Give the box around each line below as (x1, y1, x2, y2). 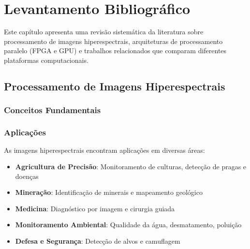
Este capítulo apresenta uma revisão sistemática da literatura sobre (4, 27, 204, 37)
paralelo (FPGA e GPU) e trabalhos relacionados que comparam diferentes (4, 45, 227, 56)
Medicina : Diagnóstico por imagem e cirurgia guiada (15, 203, 175, 213)
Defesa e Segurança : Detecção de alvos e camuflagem (15, 235, 180, 246)
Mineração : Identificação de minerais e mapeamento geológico (15, 187, 203, 197)
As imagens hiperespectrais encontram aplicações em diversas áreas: (4, 145, 205, 155)
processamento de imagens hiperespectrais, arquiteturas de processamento (4, 36, 223, 46)
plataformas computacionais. (4, 55, 88, 65)
